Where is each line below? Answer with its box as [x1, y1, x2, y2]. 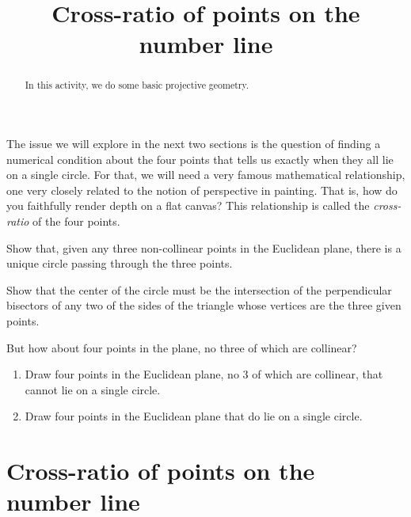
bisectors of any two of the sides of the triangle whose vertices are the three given [6, 297, 401, 314]
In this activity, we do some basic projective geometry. [25, 78, 249, 92]
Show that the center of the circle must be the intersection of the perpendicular [6, 281, 392, 298]
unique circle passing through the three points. [6, 255, 233, 272]
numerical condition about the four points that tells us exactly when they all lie [6, 150, 394, 167]
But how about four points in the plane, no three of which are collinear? [6, 339, 357, 355]
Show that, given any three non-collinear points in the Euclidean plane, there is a [6, 239, 401, 256]
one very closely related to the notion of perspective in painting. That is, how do [6, 181, 398, 198]
